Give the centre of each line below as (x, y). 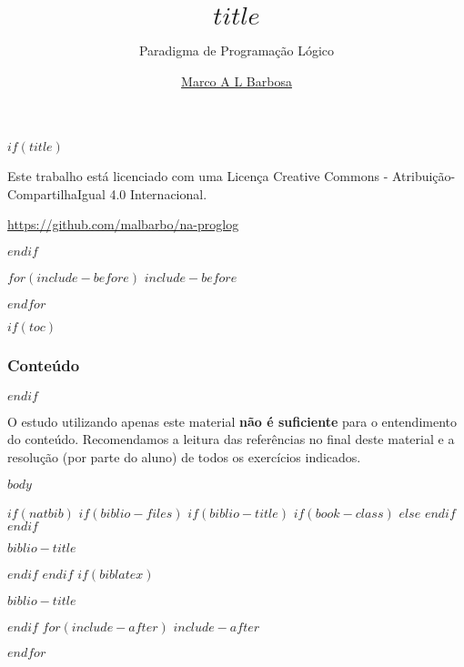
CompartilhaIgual (56, 193)
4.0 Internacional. (158, 193)
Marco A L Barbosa (237, 81)
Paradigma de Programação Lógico (237, 50)
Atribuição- (424, 176)
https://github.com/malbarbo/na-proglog (123, 224)
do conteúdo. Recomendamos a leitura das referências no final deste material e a (231, 439)
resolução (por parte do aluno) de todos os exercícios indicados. (184, 456)
